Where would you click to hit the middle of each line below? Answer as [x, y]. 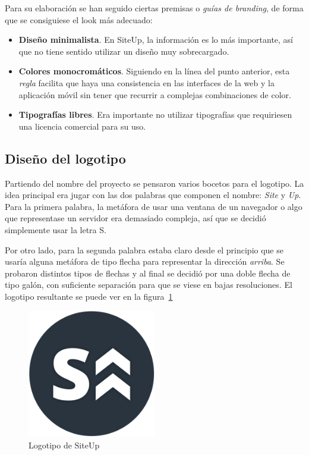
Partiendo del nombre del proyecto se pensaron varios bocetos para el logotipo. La [154, 183]
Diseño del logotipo [65, 158]
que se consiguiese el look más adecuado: [79, 19]
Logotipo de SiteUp [64, 445]
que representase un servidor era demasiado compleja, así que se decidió [135, 218]
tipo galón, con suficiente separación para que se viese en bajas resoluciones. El [149, 285]
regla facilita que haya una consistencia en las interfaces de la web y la [146, 82]
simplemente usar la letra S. [56, 229]
